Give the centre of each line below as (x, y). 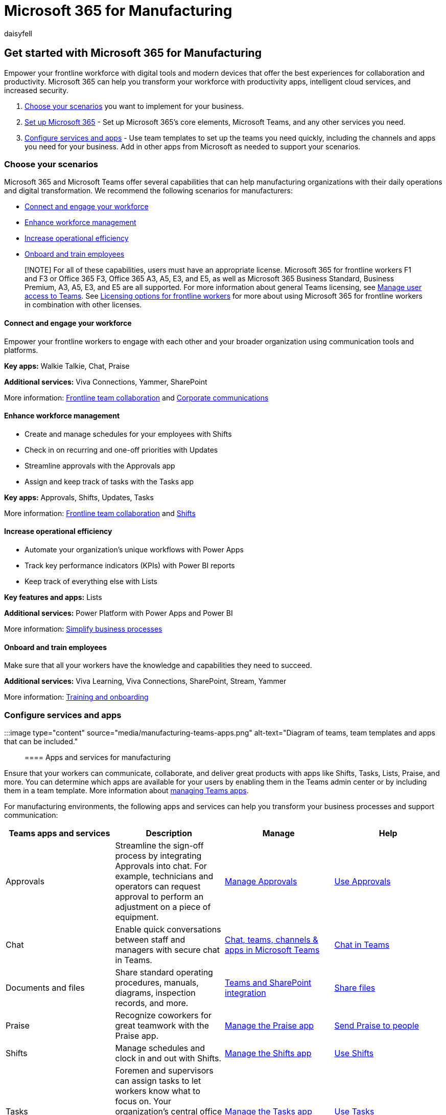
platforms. (21, 350)
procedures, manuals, (157, 982)
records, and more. (152, 1003)
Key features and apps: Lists (53, 597)
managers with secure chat (167, 950)
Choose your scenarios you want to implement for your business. (134, 106)
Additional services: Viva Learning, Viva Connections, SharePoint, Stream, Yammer (145, 681)
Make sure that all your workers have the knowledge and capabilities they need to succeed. (158, 665)
